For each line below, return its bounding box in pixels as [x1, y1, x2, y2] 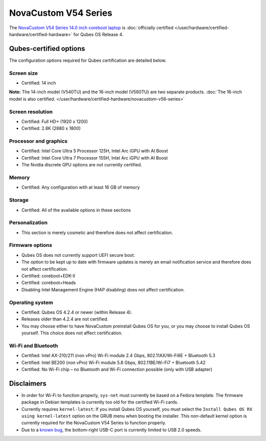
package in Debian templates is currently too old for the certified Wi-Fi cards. [21, 399, 179, 405]
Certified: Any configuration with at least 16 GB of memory [21, 184, 140, 190]
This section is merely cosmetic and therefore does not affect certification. [21, 230, 173, 236]
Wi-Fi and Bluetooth [9, 342, 59, 349]
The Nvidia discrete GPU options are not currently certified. [21, 162, 142, 168]
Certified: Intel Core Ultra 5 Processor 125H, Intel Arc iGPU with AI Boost [21, 148, 168, 154]
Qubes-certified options [9, 44, 86, 53]
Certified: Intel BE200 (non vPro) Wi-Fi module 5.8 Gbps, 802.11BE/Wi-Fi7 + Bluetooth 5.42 [21, 360, 206, 365]
